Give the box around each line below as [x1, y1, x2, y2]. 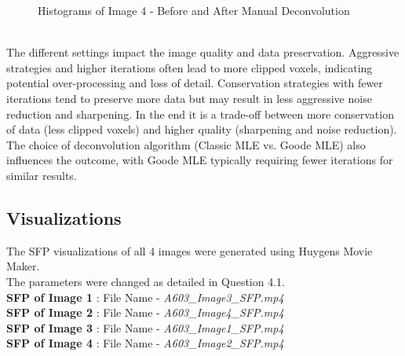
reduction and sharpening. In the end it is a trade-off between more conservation [6, 105, 394, 122]
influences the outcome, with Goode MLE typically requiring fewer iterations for [6, 152, 393, 168]
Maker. [6, 258, 40, 274]
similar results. [6, 167, 77, 183]
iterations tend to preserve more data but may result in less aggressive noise [6, 90, 372, 106]
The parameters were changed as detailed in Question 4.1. [6, 273, 285, 289]
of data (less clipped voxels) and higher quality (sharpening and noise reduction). [6, 121, 397, 138]
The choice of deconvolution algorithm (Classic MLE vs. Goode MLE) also [6, 136, 366, 152]
